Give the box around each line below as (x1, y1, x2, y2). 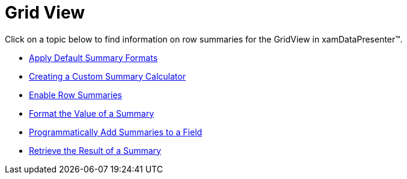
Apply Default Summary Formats (29, 52, 158, 63)
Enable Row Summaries (29, 89, 122, 100)
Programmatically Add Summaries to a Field (29, 126, 203, 137)
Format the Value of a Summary (29, 108, 155, 119)
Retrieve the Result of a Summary (29, 145, 161, 156)
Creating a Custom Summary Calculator (29, 71, 186, 81)
